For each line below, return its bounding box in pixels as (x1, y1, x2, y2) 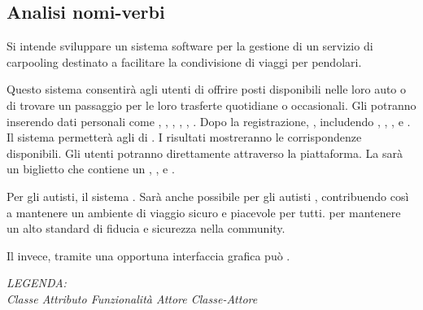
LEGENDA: (7, 274, 67, 291)
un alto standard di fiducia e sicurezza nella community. (7, 220, 286, 237)
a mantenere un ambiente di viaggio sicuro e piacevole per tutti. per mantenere (7, 203, 401, 220)
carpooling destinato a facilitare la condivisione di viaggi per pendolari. (7, 53, 362, 70)
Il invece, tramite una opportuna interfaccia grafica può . (7, 247, 290, 264)
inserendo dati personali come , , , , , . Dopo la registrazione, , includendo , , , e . (7, 112, 411, 129)
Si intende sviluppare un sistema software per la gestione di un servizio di (7, 37, 373, 55)
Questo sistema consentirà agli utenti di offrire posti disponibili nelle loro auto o (7, 81, 407, 98)
